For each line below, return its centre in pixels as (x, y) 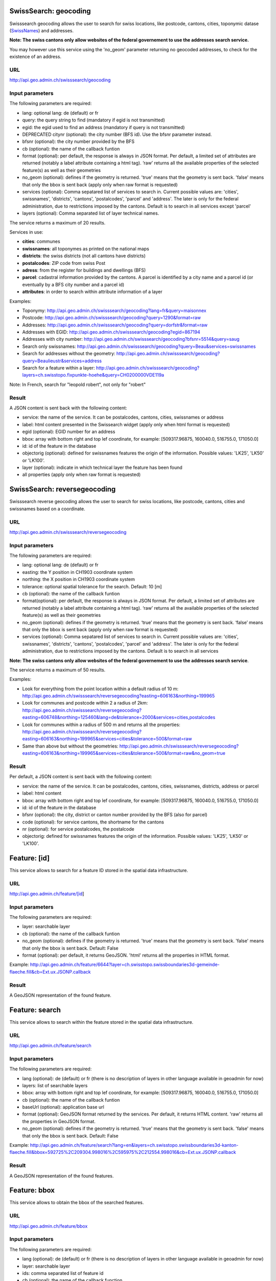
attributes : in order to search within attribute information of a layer (92, 292)
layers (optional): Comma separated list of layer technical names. (91, 213)
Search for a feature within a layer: (59, 368)
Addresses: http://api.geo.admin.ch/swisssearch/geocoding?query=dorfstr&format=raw (115, 325)
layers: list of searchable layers (55, 1085)
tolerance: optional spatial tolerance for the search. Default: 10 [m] (92, 586)
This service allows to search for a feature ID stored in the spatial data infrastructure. (99, 870)
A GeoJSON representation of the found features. (62, 1175)
